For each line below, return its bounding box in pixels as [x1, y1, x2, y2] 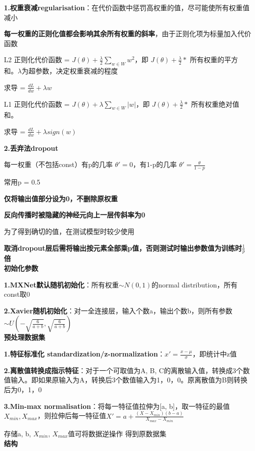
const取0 [4, 289, 30, 299]
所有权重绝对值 [191, 98, 239, 109]
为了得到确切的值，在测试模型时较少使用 [4, 226, 134, 237]
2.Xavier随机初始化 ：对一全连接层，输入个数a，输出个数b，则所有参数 [4, 305, 232, 315]
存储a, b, [4, 428, 31, 438]
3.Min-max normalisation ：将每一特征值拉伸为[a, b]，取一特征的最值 [4, 401, 230, 411]
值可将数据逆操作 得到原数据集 [68, 428, 167, 438]
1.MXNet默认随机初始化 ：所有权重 [4, 279, 119, 289]
